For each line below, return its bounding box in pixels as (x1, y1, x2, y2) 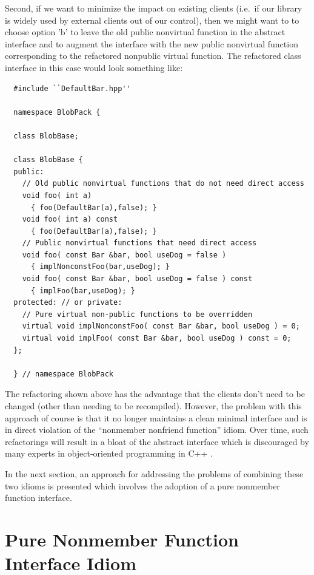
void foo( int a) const (22, 215, 118, 224)
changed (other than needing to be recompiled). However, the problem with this (5, 400, 302, 412)
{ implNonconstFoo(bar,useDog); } (30, 262, 170, 271)
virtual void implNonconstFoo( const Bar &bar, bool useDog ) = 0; (22, 322, 300, 331)
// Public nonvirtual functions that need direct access (22, 239, 257, 248)
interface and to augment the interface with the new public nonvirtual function (5, 37, 298, 50)
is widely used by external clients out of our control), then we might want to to (5, 13, 299, 26)
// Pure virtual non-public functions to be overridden (22, 310, 253, 319)
